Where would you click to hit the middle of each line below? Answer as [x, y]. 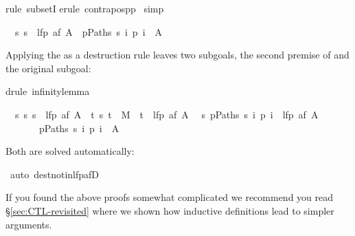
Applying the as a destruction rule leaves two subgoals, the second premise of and [177, 55]
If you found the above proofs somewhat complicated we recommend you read [170, 197]
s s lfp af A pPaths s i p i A [89, 31]
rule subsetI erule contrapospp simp [85, 8]
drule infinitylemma [48, 91]
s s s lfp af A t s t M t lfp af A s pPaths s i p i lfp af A [167, 114]
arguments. [29, 224]
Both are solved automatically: [70, 151]
